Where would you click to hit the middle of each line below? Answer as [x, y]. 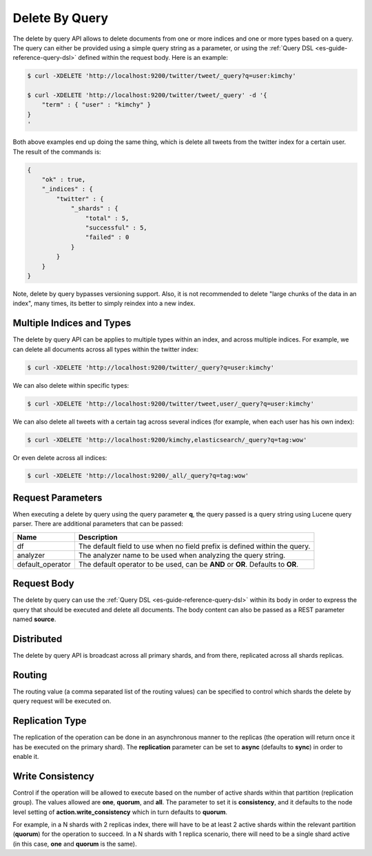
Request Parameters [58, 498]
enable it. [26, 756]
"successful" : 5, [116, 228]
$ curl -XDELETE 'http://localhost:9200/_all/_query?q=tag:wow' [138, 476]
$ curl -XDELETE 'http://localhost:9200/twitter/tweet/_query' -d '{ [147, 95]
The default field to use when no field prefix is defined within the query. [194, 546]
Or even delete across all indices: [60, 457]
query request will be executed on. [62, 701]
